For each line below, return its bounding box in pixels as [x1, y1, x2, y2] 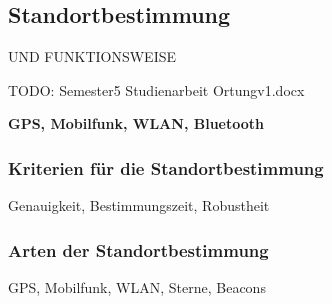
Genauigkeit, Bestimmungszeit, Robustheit [8, 195, 270, 216]
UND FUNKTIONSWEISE [8, 46, 177, 67]
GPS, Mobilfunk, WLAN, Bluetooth [8, 113, 264, 134]
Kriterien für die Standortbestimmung [8, 155, 324, 180]
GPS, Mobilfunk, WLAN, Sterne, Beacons [8, 277, 266, 298]
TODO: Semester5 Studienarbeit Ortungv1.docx [8, 79, 305, 100]
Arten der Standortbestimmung [8, 237, 269, 262]
